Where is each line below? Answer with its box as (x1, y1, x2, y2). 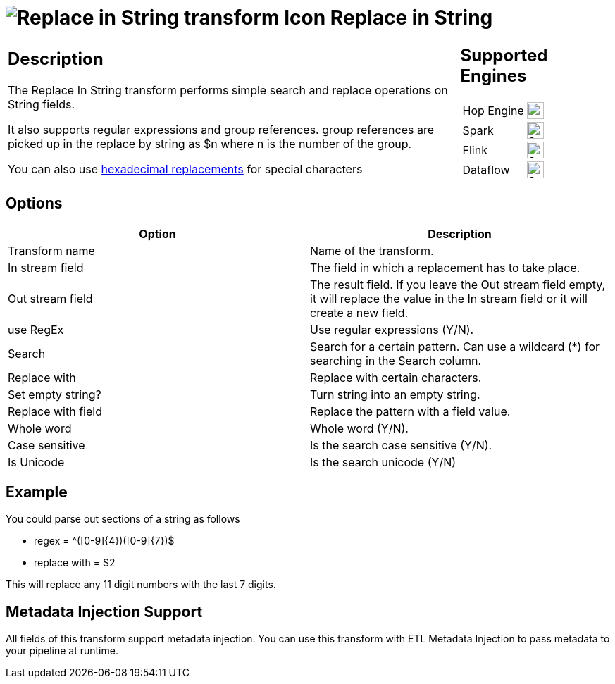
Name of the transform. (310, 243, 434, 258)
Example (6, 483, 68, 501)
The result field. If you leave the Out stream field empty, (310, 277, 606, 292)
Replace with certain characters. (310, 370, 482, 385)
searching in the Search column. (310, 353, 482, 368)
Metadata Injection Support (6, 602, 203, 621)
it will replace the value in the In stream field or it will (310, 291, 588, 306)
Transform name (8, 243, 95, 258)
